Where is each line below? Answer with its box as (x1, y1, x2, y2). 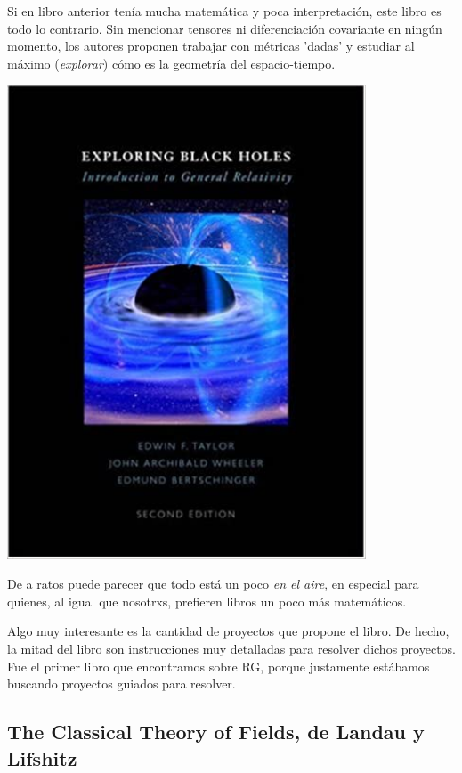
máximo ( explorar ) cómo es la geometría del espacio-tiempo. (7, 53, 336, 72)
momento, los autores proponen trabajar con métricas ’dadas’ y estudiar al (7, 37, 415, 55)
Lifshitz (7, 744, 77, 771)
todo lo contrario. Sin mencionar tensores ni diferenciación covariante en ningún (7, 19, 442, 37)
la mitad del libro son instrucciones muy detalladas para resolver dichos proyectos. (7, 639, 456, 657)
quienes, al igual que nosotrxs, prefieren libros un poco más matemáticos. (7, 591, 407, 610)
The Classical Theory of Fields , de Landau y (7, 718, 425, 745)
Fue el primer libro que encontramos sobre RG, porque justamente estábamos (7, 656, 430, 675)
